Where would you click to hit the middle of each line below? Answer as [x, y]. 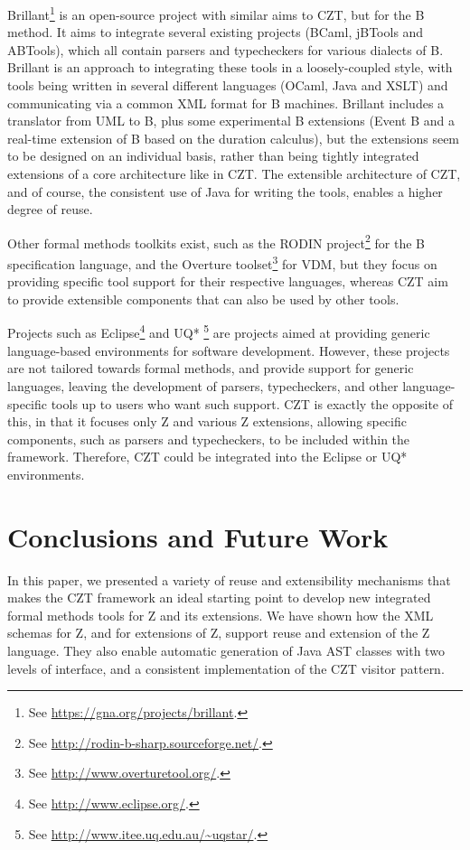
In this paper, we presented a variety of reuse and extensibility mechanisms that [229, 579]
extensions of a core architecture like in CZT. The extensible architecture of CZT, [234, 173]
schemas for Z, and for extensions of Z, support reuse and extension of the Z [219, 633]
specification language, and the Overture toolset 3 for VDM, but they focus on [222, 262]
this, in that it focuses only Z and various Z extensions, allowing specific [207, 421]
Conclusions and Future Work [198, 536]
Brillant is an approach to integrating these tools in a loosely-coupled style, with [230, 67]
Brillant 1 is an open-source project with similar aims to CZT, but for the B [216, 13]
